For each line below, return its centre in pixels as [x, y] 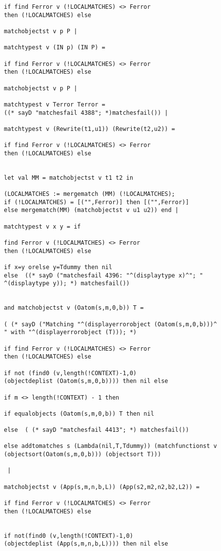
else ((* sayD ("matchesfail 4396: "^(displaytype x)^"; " [104, 275]
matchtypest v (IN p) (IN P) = [55, 48]
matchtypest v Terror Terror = [55, 104]
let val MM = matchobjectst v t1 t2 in [69, 178]
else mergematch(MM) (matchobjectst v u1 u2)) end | [91, 210]
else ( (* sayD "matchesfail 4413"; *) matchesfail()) [97, 430]
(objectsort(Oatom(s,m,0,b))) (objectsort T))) [83, 455]
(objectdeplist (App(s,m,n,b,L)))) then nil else [86, 544]
